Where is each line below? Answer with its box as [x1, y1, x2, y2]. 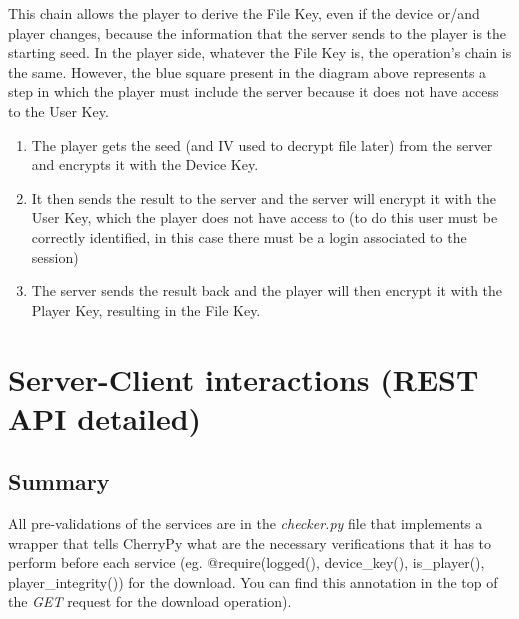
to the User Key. [8, 100, 109, 121]
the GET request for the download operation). [8, 591, 292, 612]
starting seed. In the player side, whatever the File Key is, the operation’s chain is [8, 42, 512, 63]
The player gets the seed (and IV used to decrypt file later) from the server [31, 134, 493, 155]
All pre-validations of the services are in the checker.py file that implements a [8, 513, 483, 534]
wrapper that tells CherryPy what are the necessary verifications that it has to [8, 532, 492, 553]
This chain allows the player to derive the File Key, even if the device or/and [8, 3, 480, 23]
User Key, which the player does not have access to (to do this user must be [31, 207, 498, 228]
